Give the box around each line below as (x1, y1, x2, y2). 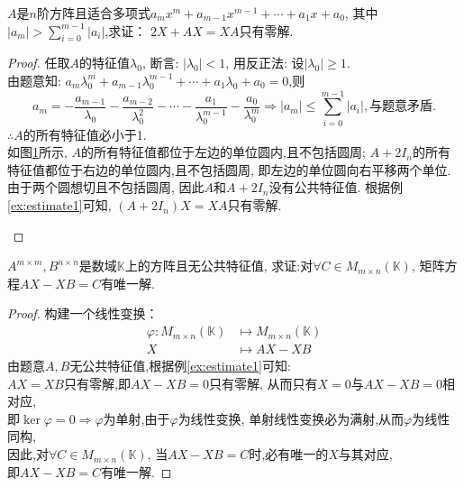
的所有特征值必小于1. (23, 124, 147, 143)
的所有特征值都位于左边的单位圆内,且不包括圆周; (81, 142, 366, 161)
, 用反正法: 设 (225, 53, 305, 72)
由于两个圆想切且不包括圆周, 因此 (7, 178, 205, 197)
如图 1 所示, (7, 142, 68, 161)
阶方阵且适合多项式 (36, 4, 150, 22)
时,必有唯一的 (249, 445, 329, 464)
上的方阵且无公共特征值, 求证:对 (124, 256, 314, 275)
